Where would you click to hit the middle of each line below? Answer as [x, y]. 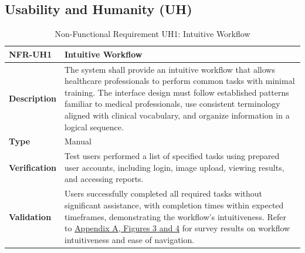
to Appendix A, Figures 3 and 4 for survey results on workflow [177, 228]
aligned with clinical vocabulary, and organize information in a [177, 115]
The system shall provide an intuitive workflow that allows [170, 69]
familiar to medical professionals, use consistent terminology [172, 104]
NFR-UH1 [30, 54]
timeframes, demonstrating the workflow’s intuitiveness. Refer [175, 216]
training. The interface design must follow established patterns [177, 92]
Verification [33, 167]
